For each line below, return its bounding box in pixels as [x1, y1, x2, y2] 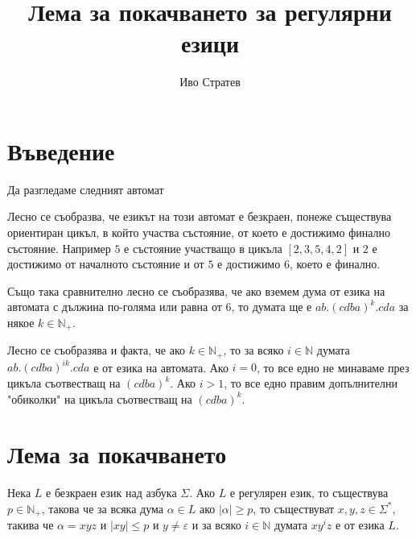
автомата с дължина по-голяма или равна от [7, 298, 222, 315]
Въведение [7, 134, 115, 167]
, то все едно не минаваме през [257, 359, 410, 375]
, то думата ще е [231, 298, 312, 315]
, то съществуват [253, 500, 335, 516]
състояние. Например [7, 239, 111, 256]
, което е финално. [289, 255, 381, 272]
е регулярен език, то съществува [229, 484, 389, 501]
